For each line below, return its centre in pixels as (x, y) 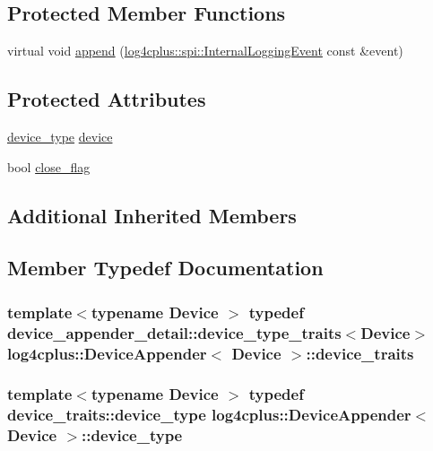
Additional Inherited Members (152, 215)
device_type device (60, 136)
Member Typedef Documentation (165, 268)
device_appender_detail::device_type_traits (174, 332)
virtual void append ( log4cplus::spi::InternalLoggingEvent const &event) (205, 51)
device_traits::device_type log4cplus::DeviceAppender (209, 415)
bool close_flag (49, 166)
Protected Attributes (107, 99)
